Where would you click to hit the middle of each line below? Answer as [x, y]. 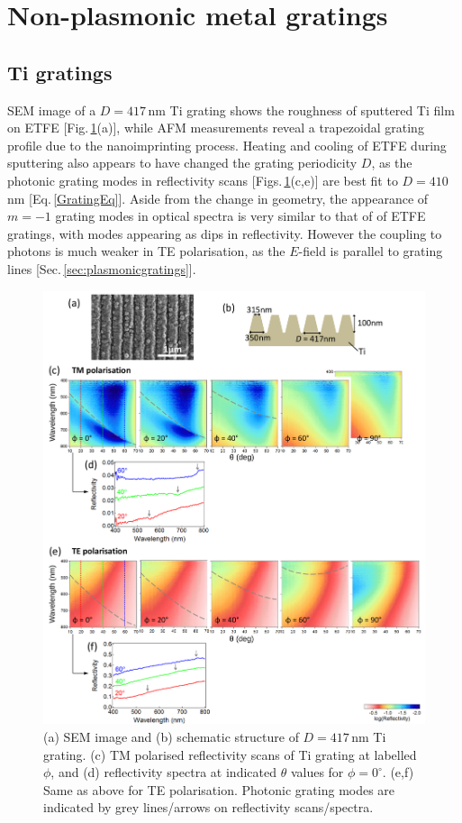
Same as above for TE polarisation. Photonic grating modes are [219, 789]
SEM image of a [52, 110]
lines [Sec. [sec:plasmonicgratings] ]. [102, 268]
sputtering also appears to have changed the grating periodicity [182, 163]
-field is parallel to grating [371, 251]
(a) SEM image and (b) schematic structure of [171, 736]
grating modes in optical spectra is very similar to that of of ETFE [240, 216]
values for [317, 772]
